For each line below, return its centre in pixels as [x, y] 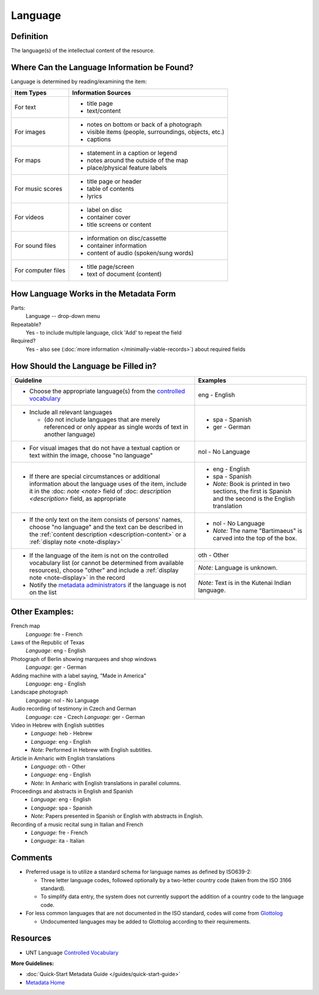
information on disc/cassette [126, 238]
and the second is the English [254, 498]
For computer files [40, 271]
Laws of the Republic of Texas [48, 643]
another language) [70, 434]
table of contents [110, 189]
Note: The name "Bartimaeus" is [258, 531]
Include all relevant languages [71, 412]
